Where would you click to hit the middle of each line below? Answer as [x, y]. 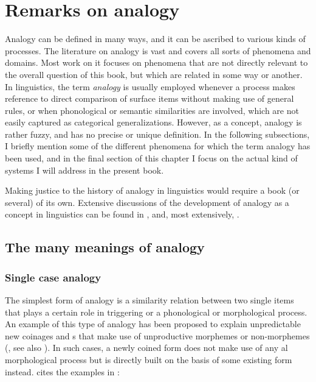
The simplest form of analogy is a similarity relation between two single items [149, 300]
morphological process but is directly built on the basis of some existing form [149, 359]
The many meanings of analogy [105, 247]
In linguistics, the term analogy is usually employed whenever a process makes [150, 86]
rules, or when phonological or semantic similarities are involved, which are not [152, 110]
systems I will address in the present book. [84, 170]
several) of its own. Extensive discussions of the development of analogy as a [147, 202]
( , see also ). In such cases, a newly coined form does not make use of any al [146, 348]
